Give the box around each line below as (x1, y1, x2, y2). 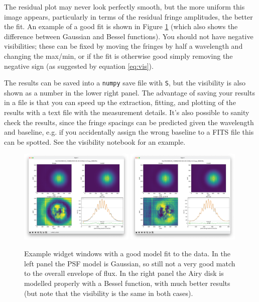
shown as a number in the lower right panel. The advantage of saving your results (4, 87, 255, 97)
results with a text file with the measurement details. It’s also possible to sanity (4, 107, 249, 117)
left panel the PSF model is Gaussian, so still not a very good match (24, 258, 235, 268)
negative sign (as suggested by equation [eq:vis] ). (4, 60, 154, 71)
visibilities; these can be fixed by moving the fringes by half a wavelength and (4, 41, 243, 51)
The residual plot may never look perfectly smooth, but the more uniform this (4, 2, 245, 12)
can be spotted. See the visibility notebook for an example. (4, 136, 186, 147)
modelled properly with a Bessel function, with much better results (24, 277, 230, 288)
